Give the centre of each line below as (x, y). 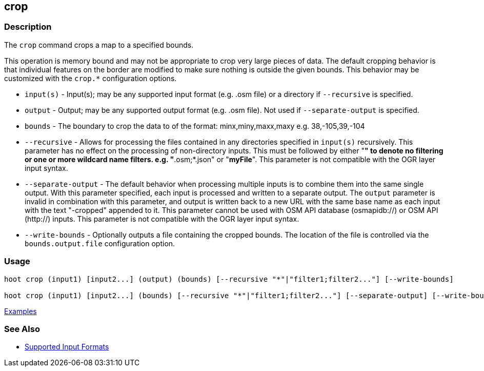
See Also (22, 329)
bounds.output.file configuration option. (100, 243)
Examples (21, 311)
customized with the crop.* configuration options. (90, 78)
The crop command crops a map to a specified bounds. (99, 45)
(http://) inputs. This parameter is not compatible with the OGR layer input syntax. (162, 219)
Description (28, 27)
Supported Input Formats (67, 347)
